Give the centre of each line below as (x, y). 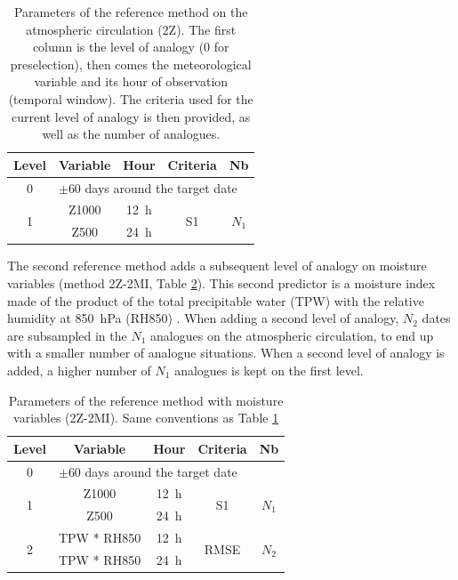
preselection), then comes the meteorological (131, 64)
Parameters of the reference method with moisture (146, 400)
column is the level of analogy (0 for (131, 47)
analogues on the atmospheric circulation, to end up (292, 335)
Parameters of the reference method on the (131, 12)
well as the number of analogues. (131, 134)
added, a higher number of (79, 370)
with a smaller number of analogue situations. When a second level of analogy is (226, 353)
